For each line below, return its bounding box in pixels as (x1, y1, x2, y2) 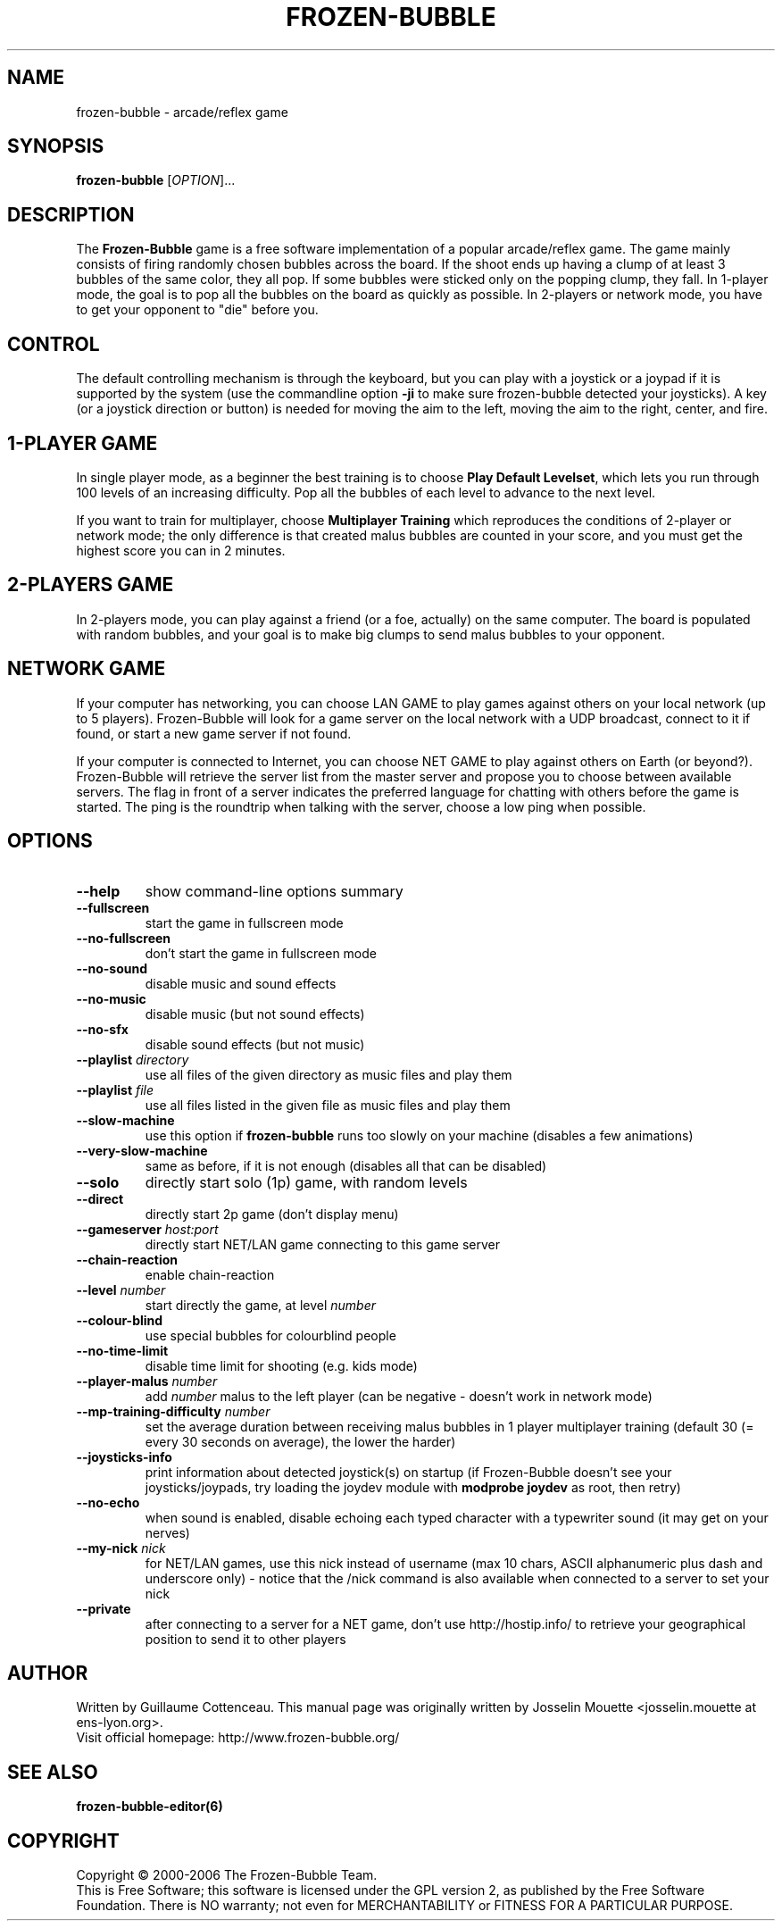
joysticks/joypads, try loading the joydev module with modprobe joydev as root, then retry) (145, 1479, 681, 1495)
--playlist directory (76, 1051, 189, 1067)
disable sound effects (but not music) (145, 1036, 365, 1052)
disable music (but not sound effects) (145, 1006, 365, 1022)
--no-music (76, 990, 146, 1006)
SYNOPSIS (7, 135, 104, 158)
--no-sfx (76, 1021, 129, 1037)
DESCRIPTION (7, 203, 135, 226)
